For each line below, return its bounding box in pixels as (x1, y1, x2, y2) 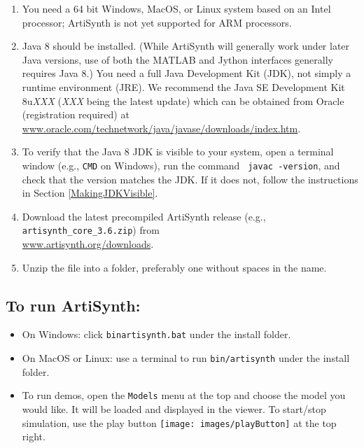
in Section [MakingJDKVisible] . (22, 185, 158, 200)
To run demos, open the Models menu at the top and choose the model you (22, 388, 346, 402)
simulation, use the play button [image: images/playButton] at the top (22, 415, 337, 430)
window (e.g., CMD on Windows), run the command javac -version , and (22, 157, 340, 172)
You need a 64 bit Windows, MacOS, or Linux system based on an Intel (22, 1, 331, 15)
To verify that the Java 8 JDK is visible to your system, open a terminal (22, 144, 334, 159)
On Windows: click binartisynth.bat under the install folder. (22, 327, 291, 342)
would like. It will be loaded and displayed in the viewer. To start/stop (22, 401, 326, 416)
